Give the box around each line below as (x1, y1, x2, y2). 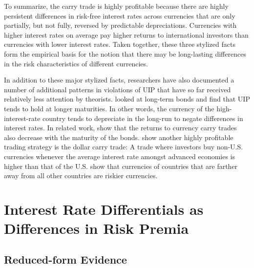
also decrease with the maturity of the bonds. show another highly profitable (4, 132, 233, 142)
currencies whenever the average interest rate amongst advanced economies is (4, 151, 235, 161)
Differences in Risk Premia (4, 218, 189, 238)
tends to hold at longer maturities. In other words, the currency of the (4, 103, 214, 113)
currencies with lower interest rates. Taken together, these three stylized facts (4, 39, 235, 49)
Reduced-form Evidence (4, 251, 127, 267)
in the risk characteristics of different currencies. (4, 58, 148, 68)
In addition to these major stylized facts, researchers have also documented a (4, 75, 234, 85)
